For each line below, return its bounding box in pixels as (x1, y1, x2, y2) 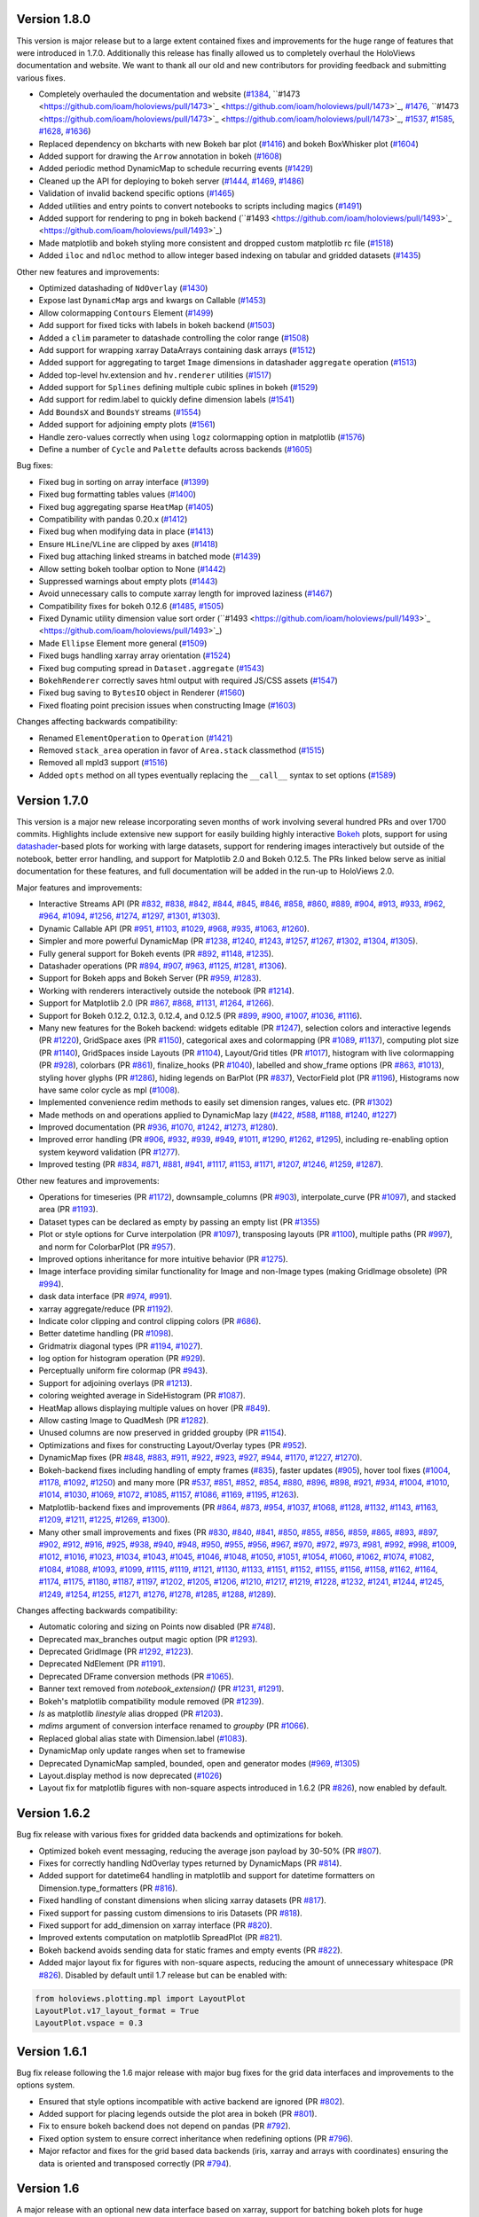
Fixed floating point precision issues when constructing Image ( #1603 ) (38, 700, 296, 710)
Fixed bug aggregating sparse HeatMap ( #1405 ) (38, 501, 215, 512)
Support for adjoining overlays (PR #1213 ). (38, 1377, 192, 1388)
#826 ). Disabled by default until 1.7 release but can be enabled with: (38, 1970, 287, 1980)
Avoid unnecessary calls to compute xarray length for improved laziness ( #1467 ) (38, 588, 333, 599)
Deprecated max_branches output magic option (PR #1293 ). (38, 1633, 258, 1644)
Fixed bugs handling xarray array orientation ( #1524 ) (38, 650, 231, 661)
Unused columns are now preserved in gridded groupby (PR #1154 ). (38, 1428, 287, 1438)
